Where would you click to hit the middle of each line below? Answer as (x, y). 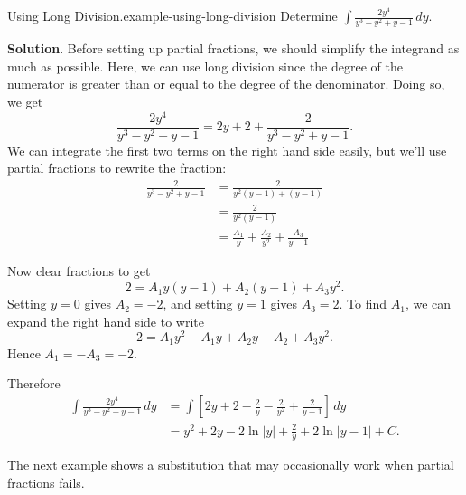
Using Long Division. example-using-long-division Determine (172, 15)
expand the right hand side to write (106, 321)
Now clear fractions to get (79, 271)
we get (25, 101)
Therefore (34, 383)
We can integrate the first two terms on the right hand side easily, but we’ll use (227, 150)
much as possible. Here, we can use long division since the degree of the (205, 66)
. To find (363, 304)
